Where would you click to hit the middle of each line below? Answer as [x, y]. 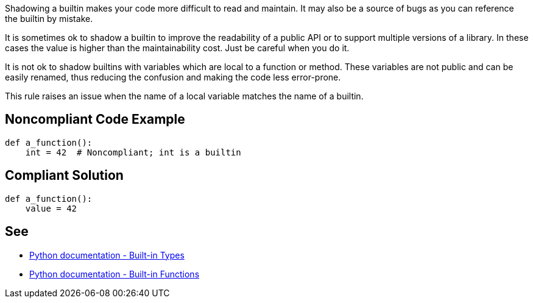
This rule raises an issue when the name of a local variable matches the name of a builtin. [184, 96]
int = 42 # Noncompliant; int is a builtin [133, 152]
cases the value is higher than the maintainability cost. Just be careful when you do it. [177, 48]
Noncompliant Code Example [95, 119]
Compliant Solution [64, 176]
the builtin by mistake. [49, 19]
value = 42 [51, 208]
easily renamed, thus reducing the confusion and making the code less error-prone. [173, 77]
